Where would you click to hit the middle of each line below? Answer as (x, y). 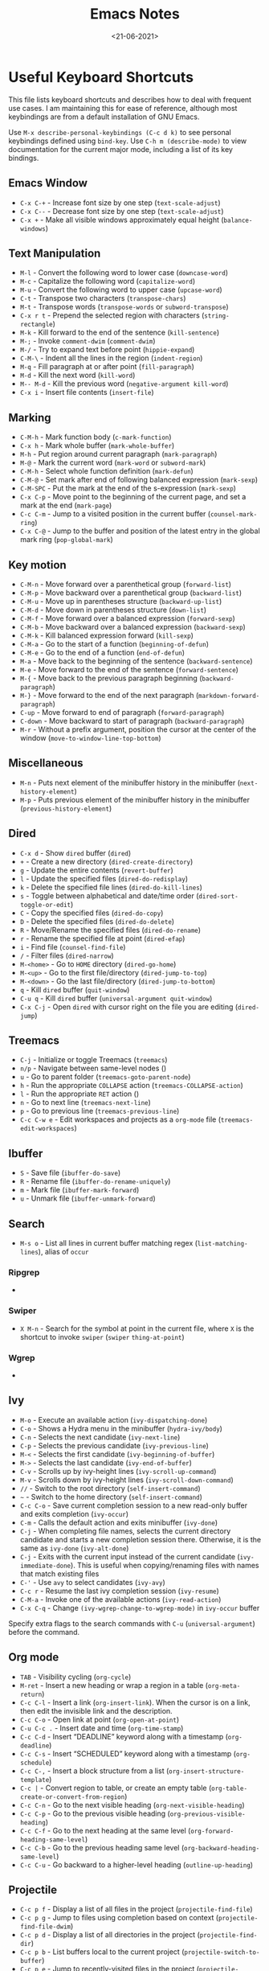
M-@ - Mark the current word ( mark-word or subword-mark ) (113, 462)
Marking (30, 418)
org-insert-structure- (206, 1771)
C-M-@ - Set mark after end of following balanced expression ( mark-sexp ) (139, 480)
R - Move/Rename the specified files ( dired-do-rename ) (110, 930)
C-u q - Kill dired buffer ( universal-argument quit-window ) (116, 998)
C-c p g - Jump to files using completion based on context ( (119, 1918)
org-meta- (224, 1686)
